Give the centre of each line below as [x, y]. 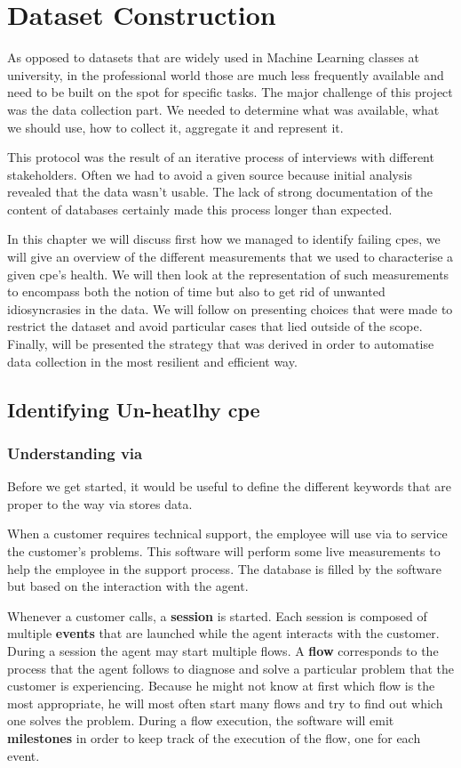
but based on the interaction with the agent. [128, 586]
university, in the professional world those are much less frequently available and [226, 74]
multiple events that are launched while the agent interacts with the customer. [223, 633]
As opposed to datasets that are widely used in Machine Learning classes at [214, 57]
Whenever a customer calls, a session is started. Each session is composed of [217, 615]
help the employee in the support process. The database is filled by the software [224, 568]
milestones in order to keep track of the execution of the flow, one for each [214, 737]
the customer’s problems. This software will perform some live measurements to [224, 551]
